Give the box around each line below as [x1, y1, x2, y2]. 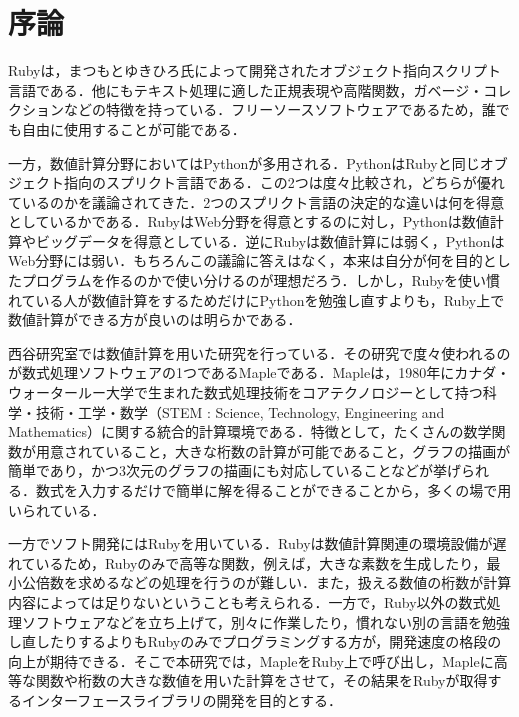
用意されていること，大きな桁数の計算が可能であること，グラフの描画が [35, 440, 511, 461]
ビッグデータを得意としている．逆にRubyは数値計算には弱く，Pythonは [35, 230, 505, 251]
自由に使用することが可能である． [21, 118, 246, 139]
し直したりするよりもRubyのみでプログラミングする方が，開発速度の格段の [8, 631, 502, 652]
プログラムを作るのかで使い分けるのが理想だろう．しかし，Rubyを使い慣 [21, 270, 501, 291]
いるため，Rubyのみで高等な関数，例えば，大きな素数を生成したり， [35, 552, 487, 573]
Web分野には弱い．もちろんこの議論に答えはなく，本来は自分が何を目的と [8, 250, 497, 271]
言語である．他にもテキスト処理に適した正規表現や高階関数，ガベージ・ [8, 79, 484, 100]
